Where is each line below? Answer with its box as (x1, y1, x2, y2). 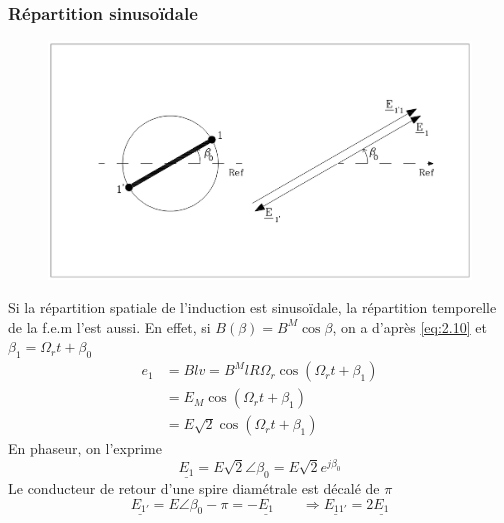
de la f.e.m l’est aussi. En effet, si (8, 316, 211, 337)
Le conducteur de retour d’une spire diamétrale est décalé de (8, 477, 380, 498)
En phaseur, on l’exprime (8, 438, 162, 459)
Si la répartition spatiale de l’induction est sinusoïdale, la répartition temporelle (8, 297, 497, 318)
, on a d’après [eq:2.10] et (332, 316, 487, 337)
